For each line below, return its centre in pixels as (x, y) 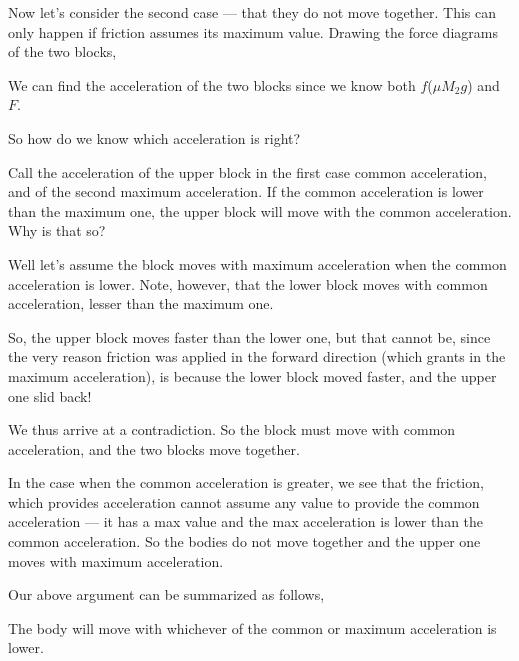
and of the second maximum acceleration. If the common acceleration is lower (246, 191)
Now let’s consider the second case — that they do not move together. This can (252, 12)
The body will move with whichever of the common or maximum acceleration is (252, 627)
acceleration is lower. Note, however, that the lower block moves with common (248, 283)
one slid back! (50, 395)
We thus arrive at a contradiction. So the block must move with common (232, 429)
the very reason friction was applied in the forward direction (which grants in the (257, 356)
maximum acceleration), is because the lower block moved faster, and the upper (252, 375)
